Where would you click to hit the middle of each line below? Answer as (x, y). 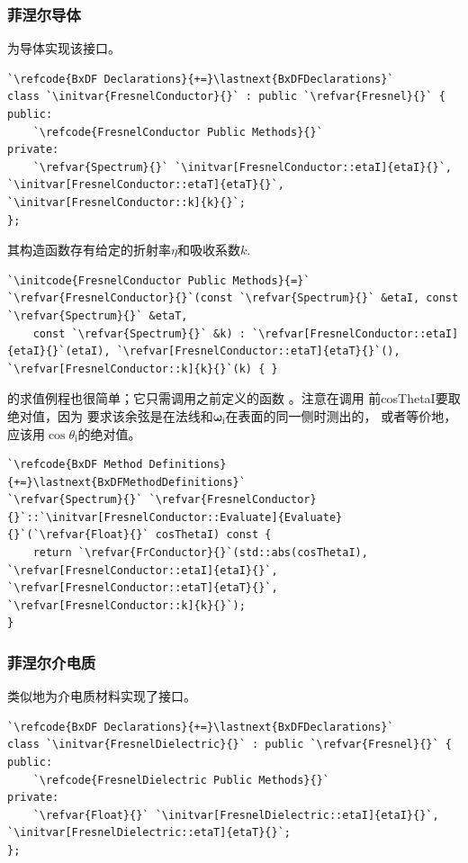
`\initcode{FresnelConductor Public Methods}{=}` (159, 280)
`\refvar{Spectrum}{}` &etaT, (98, 315)
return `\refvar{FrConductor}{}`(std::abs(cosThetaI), (200, 553)
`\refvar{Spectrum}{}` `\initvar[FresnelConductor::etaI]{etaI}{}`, (242, 167)
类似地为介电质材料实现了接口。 (102, 696)
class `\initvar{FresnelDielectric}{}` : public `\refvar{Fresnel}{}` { (229, 745)
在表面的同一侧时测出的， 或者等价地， (341, 415)
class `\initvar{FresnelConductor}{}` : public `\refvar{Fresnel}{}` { (226, 97)
